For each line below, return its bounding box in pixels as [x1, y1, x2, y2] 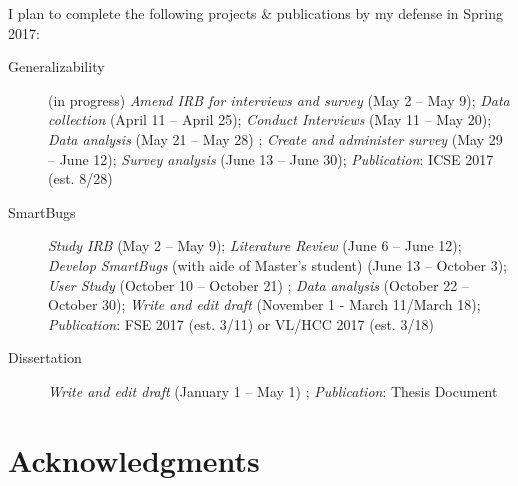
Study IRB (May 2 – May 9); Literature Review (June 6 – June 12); [48, 235, 462, 256]
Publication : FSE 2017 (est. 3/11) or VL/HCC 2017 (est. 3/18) [48, 313, 434, 334]
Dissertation [8, 347, 82, 368]
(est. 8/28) [48, 168, 113, 189]
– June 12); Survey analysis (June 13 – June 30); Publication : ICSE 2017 [48, 148, 494, 169]
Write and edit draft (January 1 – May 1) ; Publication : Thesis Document [48, 380, 498, 401]
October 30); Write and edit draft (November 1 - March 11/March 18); [48, 294, 481, 315]
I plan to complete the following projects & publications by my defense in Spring [8, 3, 503, 23]
